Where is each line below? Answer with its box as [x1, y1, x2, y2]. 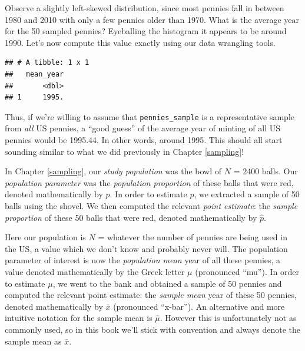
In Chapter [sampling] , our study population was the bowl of [5, 165, 222, 177]
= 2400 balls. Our [233, 165, 298, 177]
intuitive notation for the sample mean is [5, 312, 152, 324]
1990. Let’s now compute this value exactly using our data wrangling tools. [5, 36, 276, 48]
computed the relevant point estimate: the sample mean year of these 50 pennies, [5, 289, 297, 301]
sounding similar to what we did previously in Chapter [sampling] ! [5, 145, 244, 157]
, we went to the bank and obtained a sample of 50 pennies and [52, 277, 282, 289]
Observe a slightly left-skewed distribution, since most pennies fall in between [5, 2, 284, 14]
